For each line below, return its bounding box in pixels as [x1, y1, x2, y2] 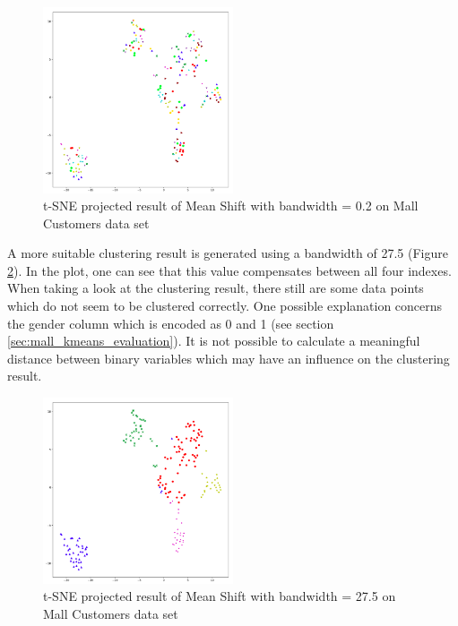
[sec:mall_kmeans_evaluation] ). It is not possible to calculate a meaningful [7, 331, 420, 350]
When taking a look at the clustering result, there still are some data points [7, 279, 424, 297]
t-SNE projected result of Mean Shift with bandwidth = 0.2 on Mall [43, 196, 419, 215]
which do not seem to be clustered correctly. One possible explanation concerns [7, 296, 443, 315]
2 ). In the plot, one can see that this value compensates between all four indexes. [7, 261, 452, 279]
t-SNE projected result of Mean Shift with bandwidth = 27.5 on [43, 587, 396, 605]
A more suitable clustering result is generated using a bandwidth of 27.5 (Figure [7, 244, 448, 262]
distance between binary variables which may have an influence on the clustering [7, 348, 450, 367]
